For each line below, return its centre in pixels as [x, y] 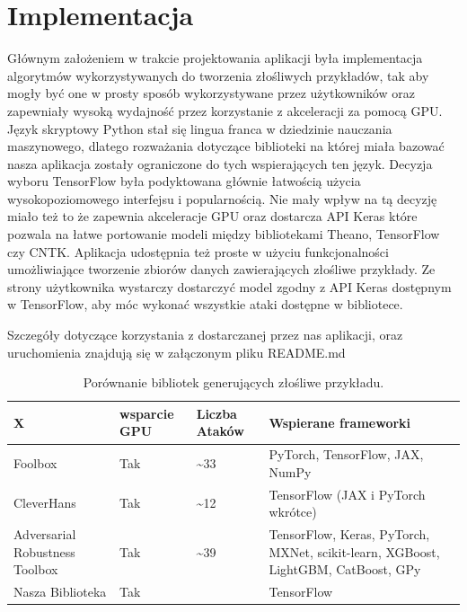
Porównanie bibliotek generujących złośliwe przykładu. [233, 382]
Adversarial [45, 534]
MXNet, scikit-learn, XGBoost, [354, 551]
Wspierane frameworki [340, 422]
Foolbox [35, 463]
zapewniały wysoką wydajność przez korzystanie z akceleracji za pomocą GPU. [225, 110]
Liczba [216, 413]
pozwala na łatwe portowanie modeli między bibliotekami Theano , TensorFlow [224, 234]
